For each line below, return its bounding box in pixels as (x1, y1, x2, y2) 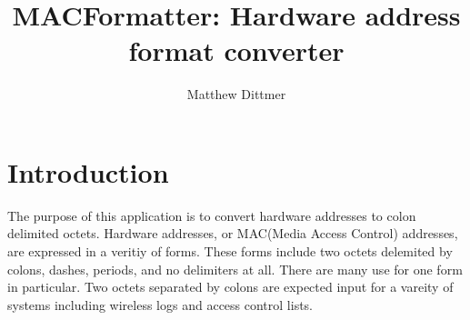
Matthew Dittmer (186, 85, 286, 104)
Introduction (7, 153, 169, 190)
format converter (128, 32, 345, 69)
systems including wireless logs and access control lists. (7, 295, 314, 314)
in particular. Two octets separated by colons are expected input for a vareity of (7, 277, 454, 296)
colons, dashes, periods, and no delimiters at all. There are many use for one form (7, 259, 463, 278)
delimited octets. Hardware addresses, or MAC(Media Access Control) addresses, (7, 224, 458, 243)
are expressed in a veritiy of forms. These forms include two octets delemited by (7, 242, 453, 261)
